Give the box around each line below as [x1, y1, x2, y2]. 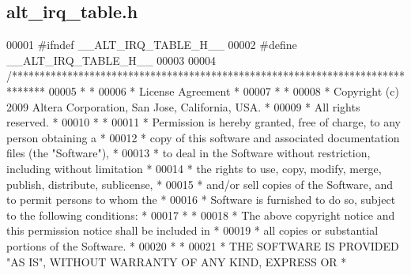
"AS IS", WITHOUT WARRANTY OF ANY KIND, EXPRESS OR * [6, 253, 347, 269]
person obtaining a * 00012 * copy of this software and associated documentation [6, 129, 400, 145]
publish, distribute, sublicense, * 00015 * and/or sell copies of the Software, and [6, 175, 394, 192]
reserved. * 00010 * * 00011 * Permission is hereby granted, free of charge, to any [6, 114, 401, 130]
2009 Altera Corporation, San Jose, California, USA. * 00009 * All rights [6, 98, 360, 115]
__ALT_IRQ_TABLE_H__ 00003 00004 [6, 51, 217, 68]
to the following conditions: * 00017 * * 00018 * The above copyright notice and [6, 206, 395, 223]
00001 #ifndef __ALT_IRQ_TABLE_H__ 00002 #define [6, 36, 297, 53]
